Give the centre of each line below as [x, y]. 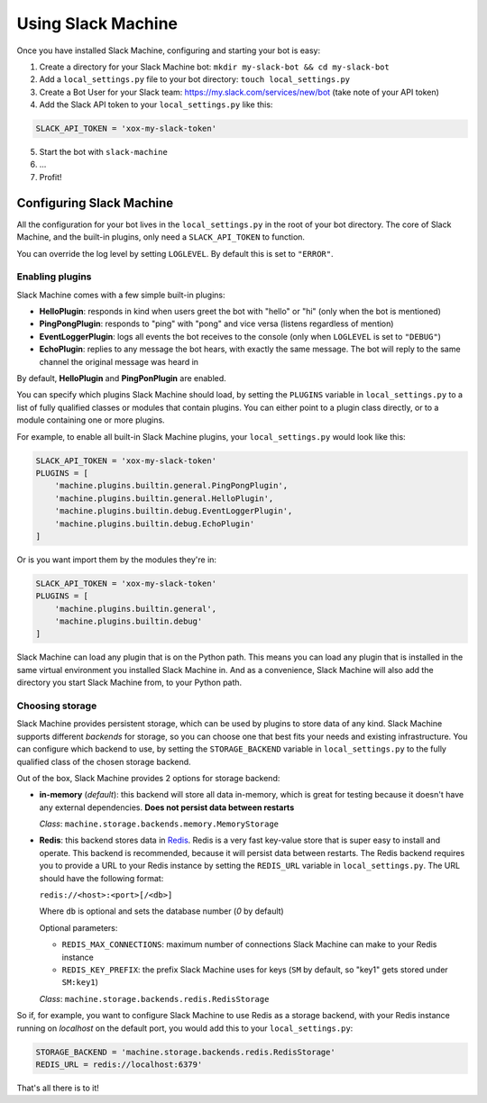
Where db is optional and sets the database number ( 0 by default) [161, 911]
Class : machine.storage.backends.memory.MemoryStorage [159, 824]
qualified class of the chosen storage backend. [104, 761]
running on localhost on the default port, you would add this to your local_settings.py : [185, 1028]
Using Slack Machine [97, 23]
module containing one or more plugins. [91, 420]
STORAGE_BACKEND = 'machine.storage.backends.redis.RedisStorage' [185, 1052]
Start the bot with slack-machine [104, 152]
